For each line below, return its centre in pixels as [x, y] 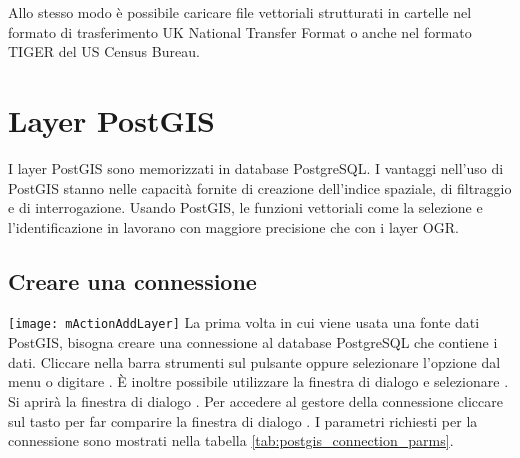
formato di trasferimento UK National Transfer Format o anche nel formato [240, 31]
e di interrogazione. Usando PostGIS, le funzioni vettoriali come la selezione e [245, 207]
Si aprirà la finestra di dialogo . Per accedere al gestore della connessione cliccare [256, 400]
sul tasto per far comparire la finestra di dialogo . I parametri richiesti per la [243, 420]
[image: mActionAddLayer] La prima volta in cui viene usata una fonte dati [244, 322]
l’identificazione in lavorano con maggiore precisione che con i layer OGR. [233, 226]
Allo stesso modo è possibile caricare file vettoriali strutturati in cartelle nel [240, 12]
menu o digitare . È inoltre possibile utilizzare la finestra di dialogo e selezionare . [258, 381]
